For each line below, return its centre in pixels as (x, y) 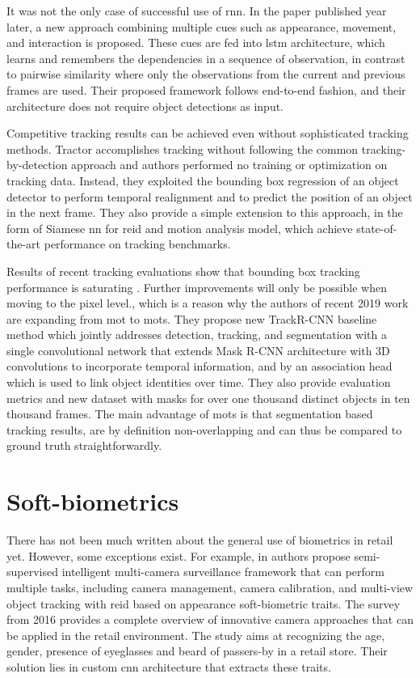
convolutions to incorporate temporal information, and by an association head (199, 366)
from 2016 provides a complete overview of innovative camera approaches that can (210, 619)
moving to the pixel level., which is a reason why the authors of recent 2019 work (208, 303)
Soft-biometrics (93, 501)
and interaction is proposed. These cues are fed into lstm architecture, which (196, 42)
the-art (24, 244)
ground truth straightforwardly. (84, 445)
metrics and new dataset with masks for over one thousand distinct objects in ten (208, 398)
